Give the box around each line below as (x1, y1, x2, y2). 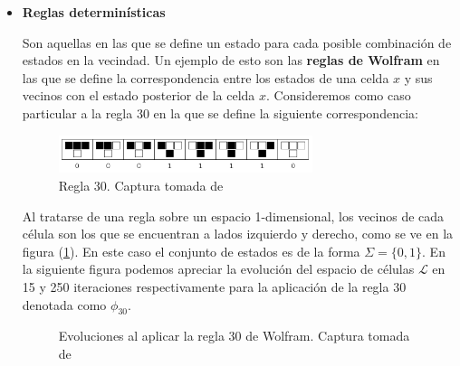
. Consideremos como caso (266, 86, 411, 105)
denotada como (22, 295, 107, 314)
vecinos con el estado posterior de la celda (22, 86, 255, 105)
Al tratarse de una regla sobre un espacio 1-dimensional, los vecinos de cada (22, 206, 445, 225)
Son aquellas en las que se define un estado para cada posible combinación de (22, 33, 452, 52)
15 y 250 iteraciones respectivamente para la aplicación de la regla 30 (22, 277, 407, 296)
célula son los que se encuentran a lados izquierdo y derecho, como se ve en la (22, 224, 454, 243)
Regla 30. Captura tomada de (58, 176, 224, 194)
